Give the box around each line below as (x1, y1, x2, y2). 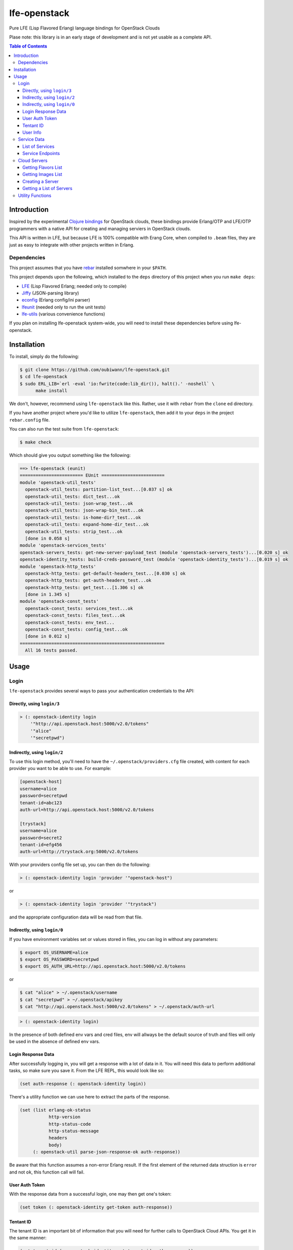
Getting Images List (22, 171, 62, 177)
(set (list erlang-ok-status (19, 1107, 91, 1112)
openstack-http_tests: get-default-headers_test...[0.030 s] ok (25, 570, 186, 576)
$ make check (19, 439, 52, 445)
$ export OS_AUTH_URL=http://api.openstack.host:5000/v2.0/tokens (19, 963, 186, 969)
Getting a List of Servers (22, 185, 72, 191)
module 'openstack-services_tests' (19, 542, 107, 548)
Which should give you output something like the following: (9, 452, 131, 458)
